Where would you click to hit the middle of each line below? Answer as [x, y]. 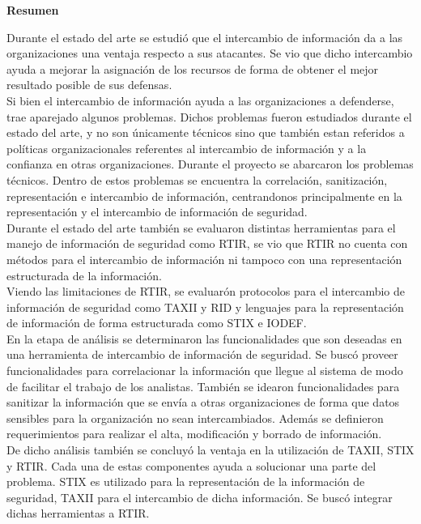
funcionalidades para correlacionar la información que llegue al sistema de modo [205, 371]
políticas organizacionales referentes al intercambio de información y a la [187, 148]
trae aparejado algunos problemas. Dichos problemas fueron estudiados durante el [209, 116]
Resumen [33, 10]
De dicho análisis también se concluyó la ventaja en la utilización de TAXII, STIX [210, 450]
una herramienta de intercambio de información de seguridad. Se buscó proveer [202, 354]
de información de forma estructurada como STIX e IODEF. [157, 323]
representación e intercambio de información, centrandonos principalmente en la [204, 196]
